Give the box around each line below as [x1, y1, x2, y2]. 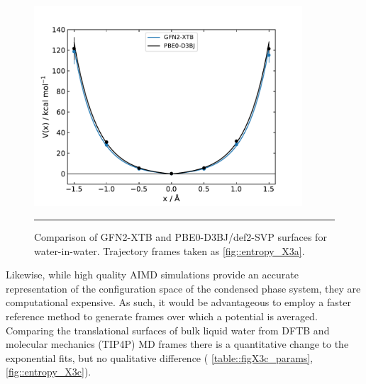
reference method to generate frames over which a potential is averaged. [6, 309, 318, 324]
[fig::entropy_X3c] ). [6, 364, 91, 379]
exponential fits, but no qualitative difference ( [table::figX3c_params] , [6, 350, 314, 365]
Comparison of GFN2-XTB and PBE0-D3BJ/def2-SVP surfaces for [34, 230, 327, 244]
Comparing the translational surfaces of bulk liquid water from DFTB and [6, 322, 330, 337]
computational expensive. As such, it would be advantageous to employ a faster [6, 295, 351, 310]
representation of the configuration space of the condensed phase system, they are [6, 281, 361, 295]
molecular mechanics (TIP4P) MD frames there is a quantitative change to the [6, 337, 349, 351]
